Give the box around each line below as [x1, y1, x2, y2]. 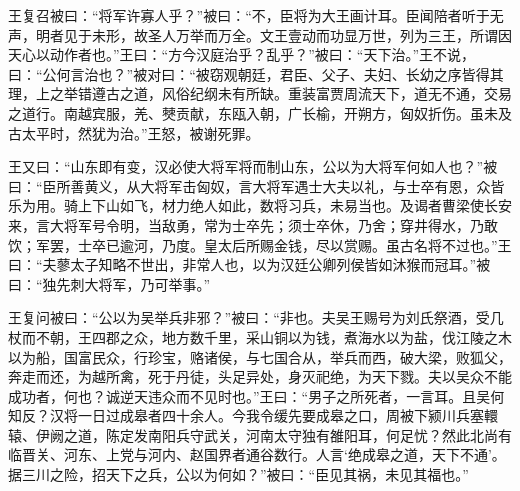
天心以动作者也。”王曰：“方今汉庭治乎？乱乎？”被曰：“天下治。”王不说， [8, 44, 476, 65]
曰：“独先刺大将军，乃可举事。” [8, 273, 211, 294]
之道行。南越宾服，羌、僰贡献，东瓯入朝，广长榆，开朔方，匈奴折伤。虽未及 [8, 102, 512, 123]
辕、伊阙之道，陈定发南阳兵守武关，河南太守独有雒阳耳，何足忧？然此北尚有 [8, 424, 512, 445]
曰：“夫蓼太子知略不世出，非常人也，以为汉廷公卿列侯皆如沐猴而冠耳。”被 [8, 254, 491, 275]
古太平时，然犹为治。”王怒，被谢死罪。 [8, 122, 260, 143]
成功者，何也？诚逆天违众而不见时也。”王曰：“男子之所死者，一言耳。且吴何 [8, 385, 505, 406]
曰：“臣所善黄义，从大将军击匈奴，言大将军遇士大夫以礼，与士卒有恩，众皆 [8, 175, 505, 196]
